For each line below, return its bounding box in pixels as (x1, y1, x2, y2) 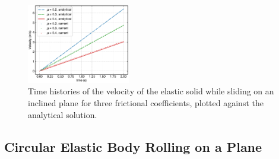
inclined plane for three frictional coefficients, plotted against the (28, 97, 264, 109)
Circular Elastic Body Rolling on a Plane (4, 137, 262, 155)
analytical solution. (28, 108, 97, 120)
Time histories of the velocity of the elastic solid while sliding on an (28, 85, 274, 97)
